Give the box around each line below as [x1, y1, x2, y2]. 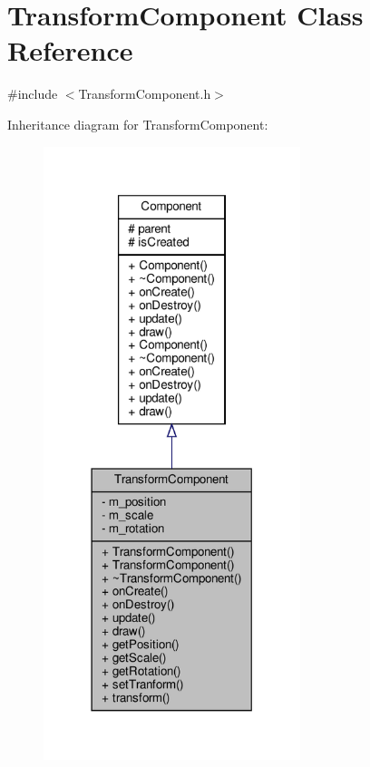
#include [7, 84, 58, 103]
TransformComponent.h [78, 84, 211, 103]
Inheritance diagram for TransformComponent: [7, 114, 268, 133]
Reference [7, 32, 133, 69]
